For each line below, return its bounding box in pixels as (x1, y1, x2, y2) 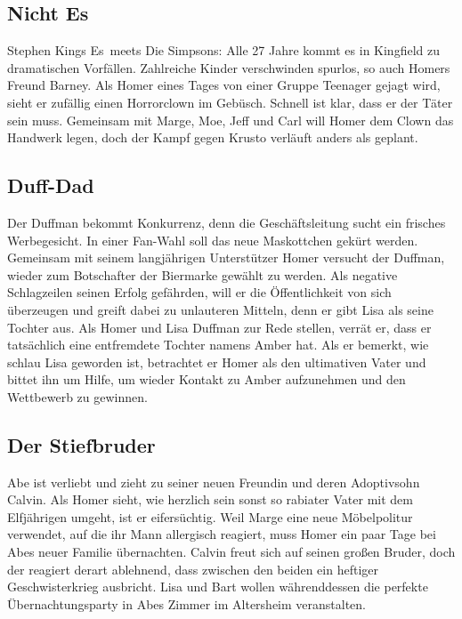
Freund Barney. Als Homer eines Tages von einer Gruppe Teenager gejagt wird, (7, 76, 441, 94)
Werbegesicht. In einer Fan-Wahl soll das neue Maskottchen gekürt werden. (7, 230, 418, 249)
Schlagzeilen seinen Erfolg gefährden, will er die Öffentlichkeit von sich (7, 283, 392, 301)
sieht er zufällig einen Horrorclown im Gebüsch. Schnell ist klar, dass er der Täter (7, 92, 453, 111)
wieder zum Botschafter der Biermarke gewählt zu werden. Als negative (7, 265, 398, 284)
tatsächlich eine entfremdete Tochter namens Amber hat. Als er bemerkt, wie (7, 335, 429, 354)
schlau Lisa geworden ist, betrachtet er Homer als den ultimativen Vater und (7, 352, 426, 371)
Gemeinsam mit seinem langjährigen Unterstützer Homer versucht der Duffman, (7, 248, 445, 267)
